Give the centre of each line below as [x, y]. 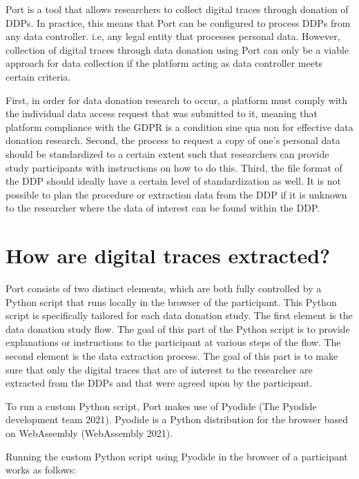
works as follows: [41, 470]
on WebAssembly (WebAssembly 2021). [89, 432]
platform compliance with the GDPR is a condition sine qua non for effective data [179, 126]
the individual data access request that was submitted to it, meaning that [162, 113]
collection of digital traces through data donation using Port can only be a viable [177, 49]
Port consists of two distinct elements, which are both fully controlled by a [164, 288]
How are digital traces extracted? [168, 255]
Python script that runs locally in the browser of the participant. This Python [171, 302]
